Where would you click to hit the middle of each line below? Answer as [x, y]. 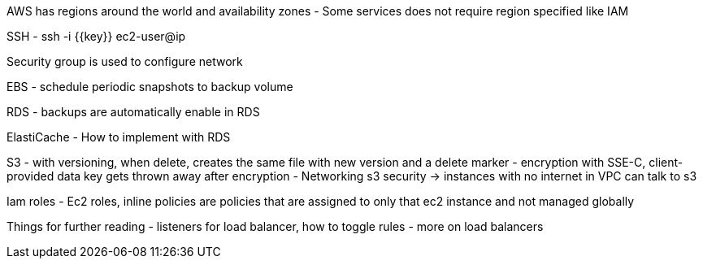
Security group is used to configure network [125, 61]
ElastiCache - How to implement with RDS [119, 137]
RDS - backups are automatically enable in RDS [133, 112]
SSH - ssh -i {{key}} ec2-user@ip [96, 36]
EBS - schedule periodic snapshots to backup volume [150, 87]
